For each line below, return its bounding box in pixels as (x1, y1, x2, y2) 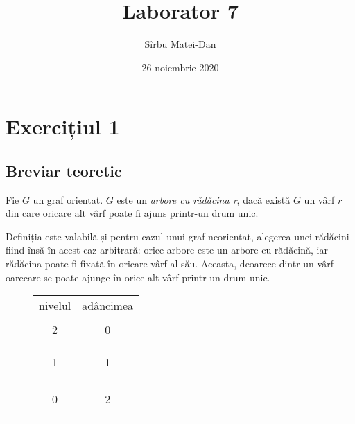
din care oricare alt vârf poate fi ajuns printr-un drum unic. (6, 206, 259, 220)
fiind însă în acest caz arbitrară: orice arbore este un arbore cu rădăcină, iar (6, 242, 328, 257)
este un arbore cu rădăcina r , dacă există (116, 192, 291, 206)
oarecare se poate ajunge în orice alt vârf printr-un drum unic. (6, 270, 270, 284)
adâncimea (82, 297, 134, 314)
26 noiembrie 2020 (141, 60, 219, 74)
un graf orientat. (33, 192, 103, 206)
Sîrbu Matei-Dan (144, 37, 216, 51)
